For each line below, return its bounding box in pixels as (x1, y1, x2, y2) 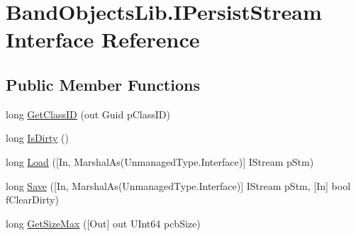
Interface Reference (6, 25, 200, 54)
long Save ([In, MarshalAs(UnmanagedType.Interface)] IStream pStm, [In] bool (6, 178, 351, 193)
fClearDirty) (6, 192, 59, 207)
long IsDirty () (6, 130, 69, 145)
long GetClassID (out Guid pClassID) (6, 106, 170, 121)
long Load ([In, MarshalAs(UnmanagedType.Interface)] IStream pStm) (6, 154, 314, 169)
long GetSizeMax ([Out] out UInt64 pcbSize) (6, 215, 201, 230)
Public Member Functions (6, 73, 200, 95)
